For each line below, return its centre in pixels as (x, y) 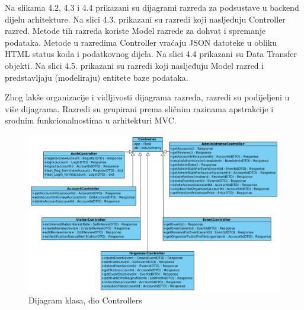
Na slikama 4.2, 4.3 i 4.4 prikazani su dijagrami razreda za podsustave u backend (152, 7)
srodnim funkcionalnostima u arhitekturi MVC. (91, 120)
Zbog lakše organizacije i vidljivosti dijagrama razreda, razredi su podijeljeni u (147, 97)
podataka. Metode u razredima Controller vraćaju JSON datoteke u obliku (141, 42)
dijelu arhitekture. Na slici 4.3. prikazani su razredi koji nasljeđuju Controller (145, 19)
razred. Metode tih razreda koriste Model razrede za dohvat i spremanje (135, 31)
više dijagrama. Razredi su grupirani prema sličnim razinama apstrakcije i (139, 108)
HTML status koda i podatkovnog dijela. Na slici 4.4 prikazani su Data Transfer (151, 54)
